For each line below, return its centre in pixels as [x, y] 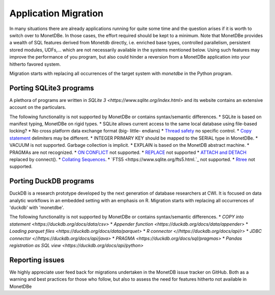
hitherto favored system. [35, 64]
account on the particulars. [38, 108]
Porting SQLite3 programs [52, 88]
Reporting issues [37, 260]
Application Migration [57, 13]
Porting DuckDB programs [52, 181]
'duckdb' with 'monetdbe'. [37, 207]
